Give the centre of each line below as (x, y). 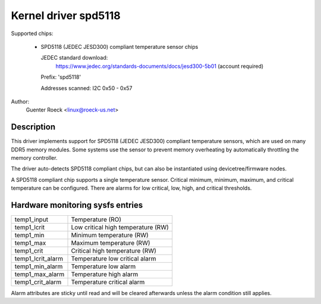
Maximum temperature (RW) (111, 243)
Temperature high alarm (105, 274)
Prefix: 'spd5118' (61, 77)
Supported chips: (32, 33)
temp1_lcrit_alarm (39, 259)
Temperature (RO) (96, 219)
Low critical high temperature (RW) (120, 228)
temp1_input (32, 219)
